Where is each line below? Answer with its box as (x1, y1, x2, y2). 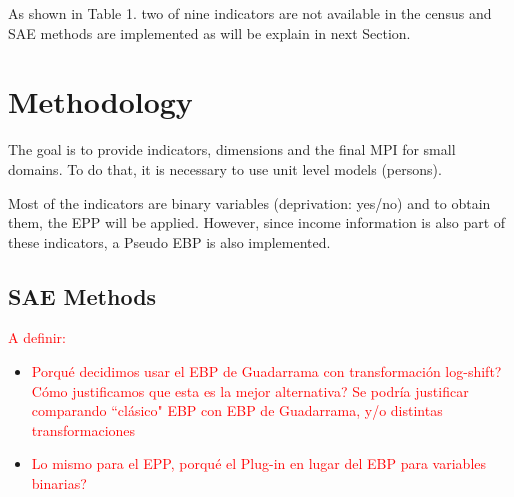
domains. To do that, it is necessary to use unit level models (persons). (8, 158, 442, 179)
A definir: (8, 327, 67, 348)
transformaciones (31, 419, 136, 440)
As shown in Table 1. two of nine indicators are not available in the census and (8, 3, 492, 23)
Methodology (8, 81, 193, 122)
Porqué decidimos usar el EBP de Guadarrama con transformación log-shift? (31, 361, 502, 382)
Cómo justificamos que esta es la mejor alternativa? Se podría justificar (31, 380, 469, 401)
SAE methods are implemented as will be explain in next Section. (8, 22, 411, 43)
